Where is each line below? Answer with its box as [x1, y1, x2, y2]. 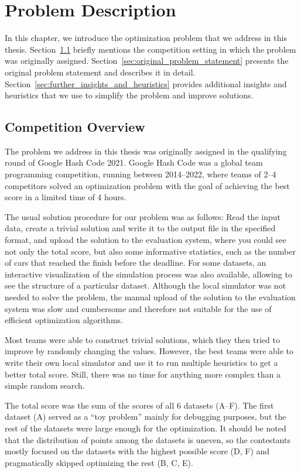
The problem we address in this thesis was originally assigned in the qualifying [5, 145, 287, 157]
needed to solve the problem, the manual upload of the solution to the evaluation [5, 291, 296, 303]
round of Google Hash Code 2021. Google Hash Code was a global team [5, 156, 263, 169]
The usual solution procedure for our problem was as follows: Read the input [5, 210, 281, 222]
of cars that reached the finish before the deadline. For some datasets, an [5, 256, 266, 269]
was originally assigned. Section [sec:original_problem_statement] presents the [5, 54, 289, 67]
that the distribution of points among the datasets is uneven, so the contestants [5, 433, 290, 445]
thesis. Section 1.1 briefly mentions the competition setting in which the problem [5, 43, 296, 55]
